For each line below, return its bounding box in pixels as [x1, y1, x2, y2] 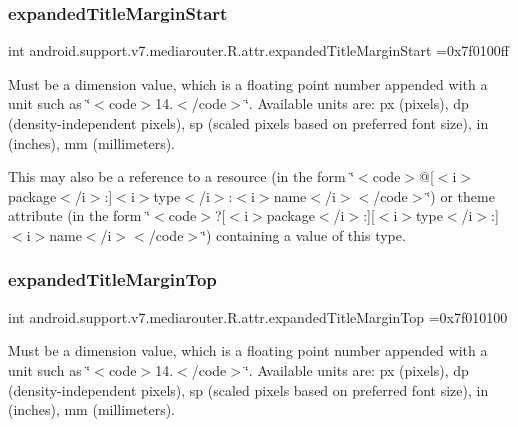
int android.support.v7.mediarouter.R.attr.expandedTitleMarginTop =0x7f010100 [8, 306, 508, 327]
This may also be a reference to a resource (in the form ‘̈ [8, 166, 355, 187]
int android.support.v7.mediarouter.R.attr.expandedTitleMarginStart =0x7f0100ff [8, 40, 509, 61]
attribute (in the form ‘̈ [8, 205, 151, 226]
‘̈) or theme [426, 185, 495, 206]
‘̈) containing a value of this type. [202, 224, 406, 245]
